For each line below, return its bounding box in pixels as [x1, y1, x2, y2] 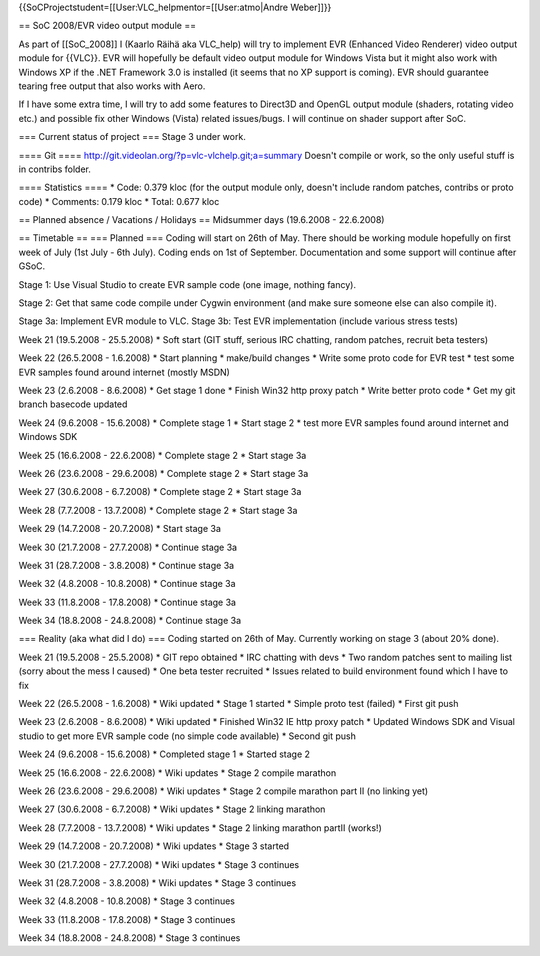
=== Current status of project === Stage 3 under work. [18, 131, 247, 143]
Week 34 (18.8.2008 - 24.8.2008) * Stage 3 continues [18, 932, 241, 944]
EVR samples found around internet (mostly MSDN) [18, 366, 230, 378]
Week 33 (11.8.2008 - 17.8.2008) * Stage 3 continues [18, 913, 236, 925]
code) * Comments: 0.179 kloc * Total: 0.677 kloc [18, 195, 220, 207]
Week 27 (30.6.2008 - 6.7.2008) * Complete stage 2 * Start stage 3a [18, 486, 302, 498]
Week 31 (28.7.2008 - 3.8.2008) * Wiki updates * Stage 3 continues [18, 876, 297, 889]
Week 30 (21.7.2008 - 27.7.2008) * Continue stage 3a [18, 541, 238, 553]
